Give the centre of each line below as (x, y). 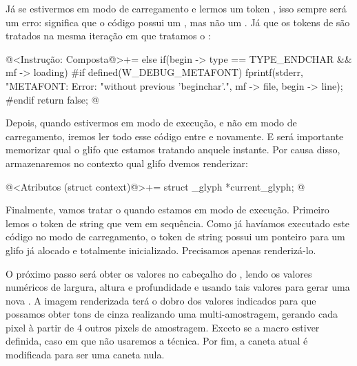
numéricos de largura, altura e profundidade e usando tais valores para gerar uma (178, 287)
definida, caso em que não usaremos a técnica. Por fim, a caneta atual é (157, 341)
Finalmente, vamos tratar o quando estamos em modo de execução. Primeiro (167, 210)
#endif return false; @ (52, 99)
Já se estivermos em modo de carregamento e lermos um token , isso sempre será (176, 8)
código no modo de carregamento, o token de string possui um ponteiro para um (175, 237)
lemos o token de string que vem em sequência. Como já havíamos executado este (177, 223)
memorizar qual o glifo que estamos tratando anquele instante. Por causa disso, (173, 150)
